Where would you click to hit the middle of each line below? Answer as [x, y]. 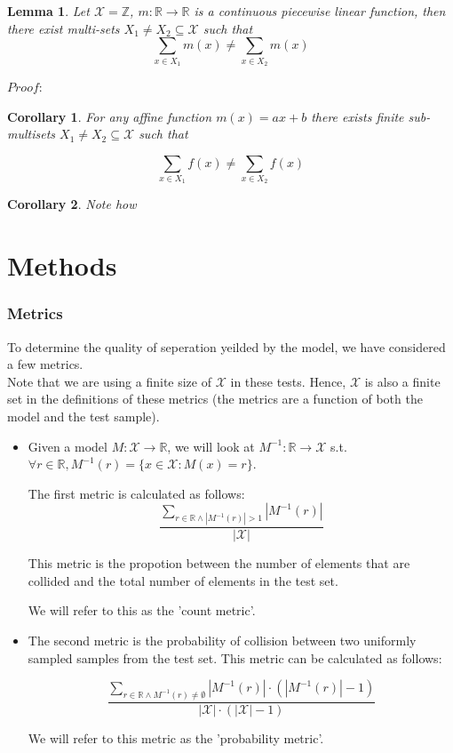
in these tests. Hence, [288, 381]
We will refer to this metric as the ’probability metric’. [176, 738]
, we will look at [211, 446]
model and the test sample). [83, 416]
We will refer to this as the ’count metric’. [142, 610]
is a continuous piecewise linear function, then [320, 11]
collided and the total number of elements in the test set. [183, 580]
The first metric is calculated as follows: [136, 493]
